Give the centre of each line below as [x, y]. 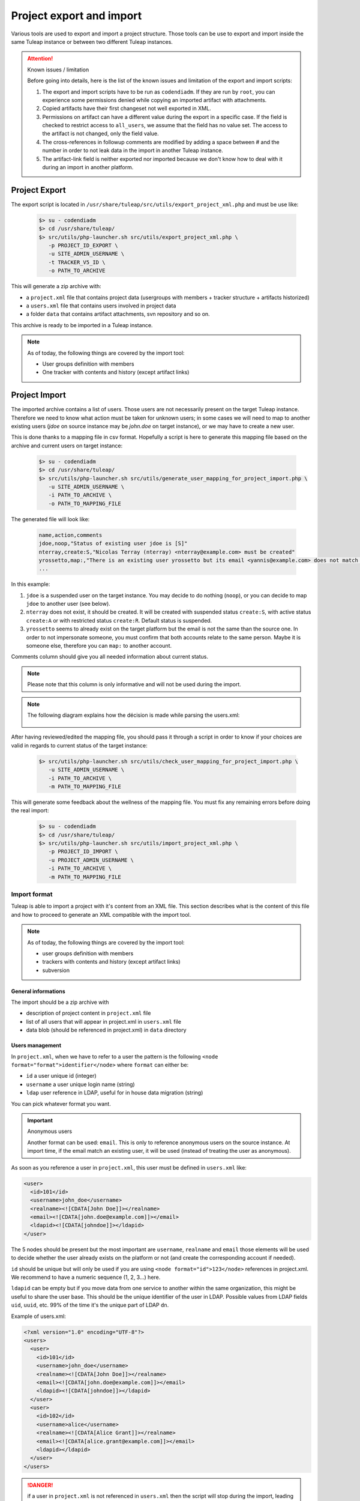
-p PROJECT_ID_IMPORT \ [83, 852]
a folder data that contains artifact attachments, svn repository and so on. [118, 314]
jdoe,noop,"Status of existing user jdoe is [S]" [113, 544]
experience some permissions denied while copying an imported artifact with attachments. [154, 100]
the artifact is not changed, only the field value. [100, 134]
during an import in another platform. [88, 168]
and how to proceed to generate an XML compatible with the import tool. [101, 914]
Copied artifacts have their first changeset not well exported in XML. [127, 109]
